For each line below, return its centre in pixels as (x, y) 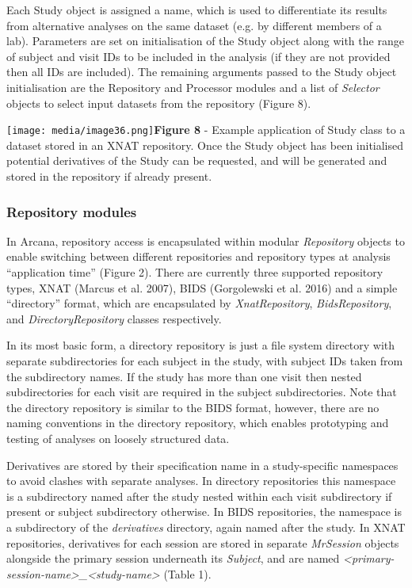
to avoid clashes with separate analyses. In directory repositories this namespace (201, 481)
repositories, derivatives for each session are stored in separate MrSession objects (203, 542)
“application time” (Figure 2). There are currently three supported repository (195, 272)
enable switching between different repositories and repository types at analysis (198, 256)
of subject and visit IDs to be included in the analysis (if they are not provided (198, 56)
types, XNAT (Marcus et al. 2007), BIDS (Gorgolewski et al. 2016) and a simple (202, 287)
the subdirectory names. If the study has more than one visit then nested (184, 376)
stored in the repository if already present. (109, 176)
